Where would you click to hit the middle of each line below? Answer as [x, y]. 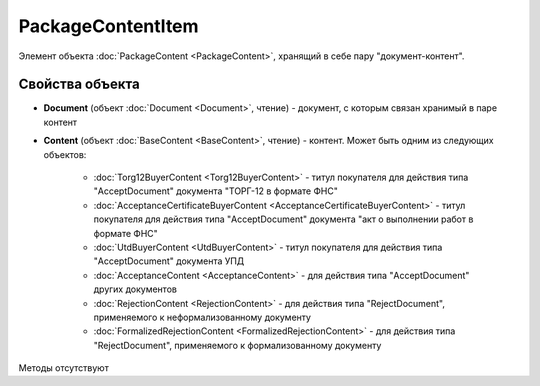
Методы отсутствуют [63, 368]
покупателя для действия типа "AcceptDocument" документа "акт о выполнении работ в [283, 219]
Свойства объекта [79, 84]
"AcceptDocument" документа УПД [169, 261]
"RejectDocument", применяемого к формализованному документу [237, 345]
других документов [135, 289]
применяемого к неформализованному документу [202, 317]
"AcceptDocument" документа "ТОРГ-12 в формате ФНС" [216, 191]
